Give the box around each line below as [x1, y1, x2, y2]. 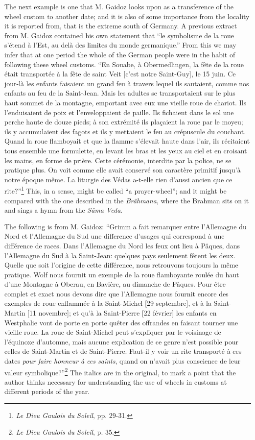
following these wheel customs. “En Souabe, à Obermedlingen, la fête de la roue [4, 59, 244, 69]
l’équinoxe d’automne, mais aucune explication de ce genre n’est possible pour [4, 336, 238, 346]
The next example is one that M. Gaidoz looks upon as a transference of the [4, 1, 233, 11]
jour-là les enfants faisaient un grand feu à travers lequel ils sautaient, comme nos [4, 78, 249, 88]
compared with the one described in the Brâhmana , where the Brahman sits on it [4, 195, 249, 205]
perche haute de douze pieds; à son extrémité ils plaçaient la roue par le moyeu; [4, 117, 243, 127]
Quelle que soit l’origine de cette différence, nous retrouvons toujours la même [4, 260, 238, 270]
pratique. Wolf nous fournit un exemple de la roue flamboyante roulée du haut [4, 269, 239, 279]
